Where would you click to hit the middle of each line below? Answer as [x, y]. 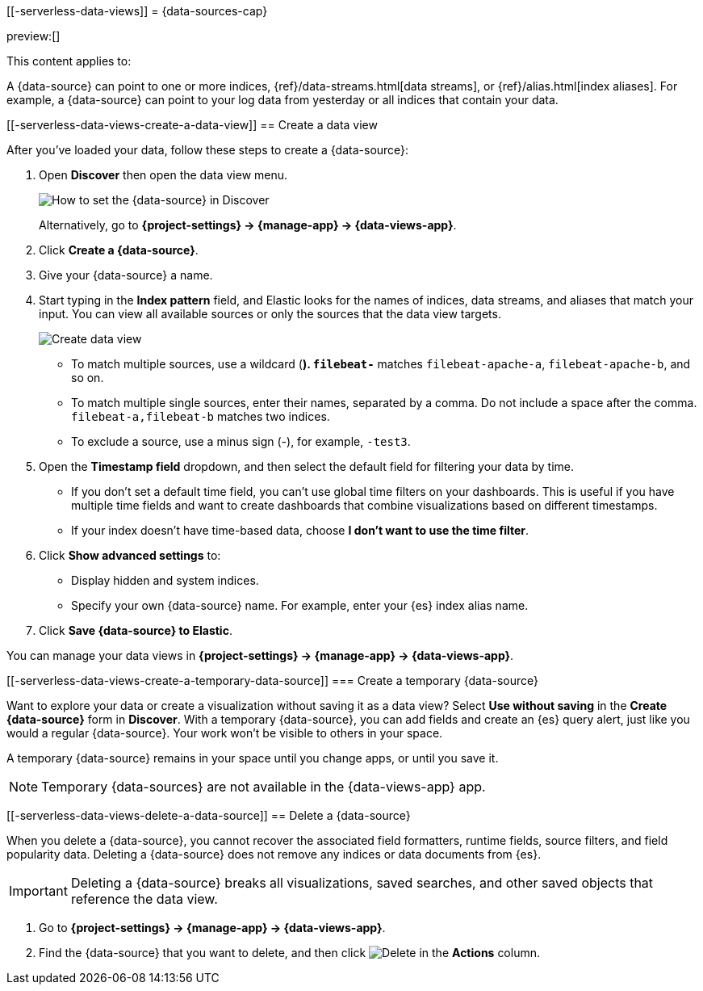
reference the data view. [144, 899]
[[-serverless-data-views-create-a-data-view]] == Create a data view [192, 125]
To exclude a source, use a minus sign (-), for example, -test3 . [241, 441]
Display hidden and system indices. [165, 580]
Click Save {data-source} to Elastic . [136, 630]
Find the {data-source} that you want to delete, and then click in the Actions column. [290, 953]
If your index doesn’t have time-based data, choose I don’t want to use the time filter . [300, 530]
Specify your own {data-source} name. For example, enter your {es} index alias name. [300, 605]
